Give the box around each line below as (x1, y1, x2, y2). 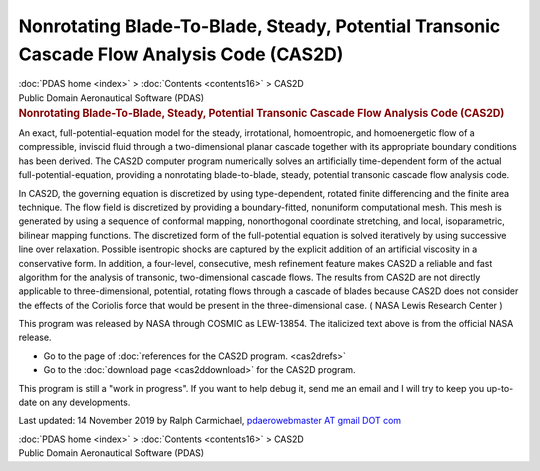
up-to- (486, 382, 514, 394)
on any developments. (38, 396, 131, 409)
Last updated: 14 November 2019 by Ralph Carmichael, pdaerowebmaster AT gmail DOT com (18, 415, 402, 427)
